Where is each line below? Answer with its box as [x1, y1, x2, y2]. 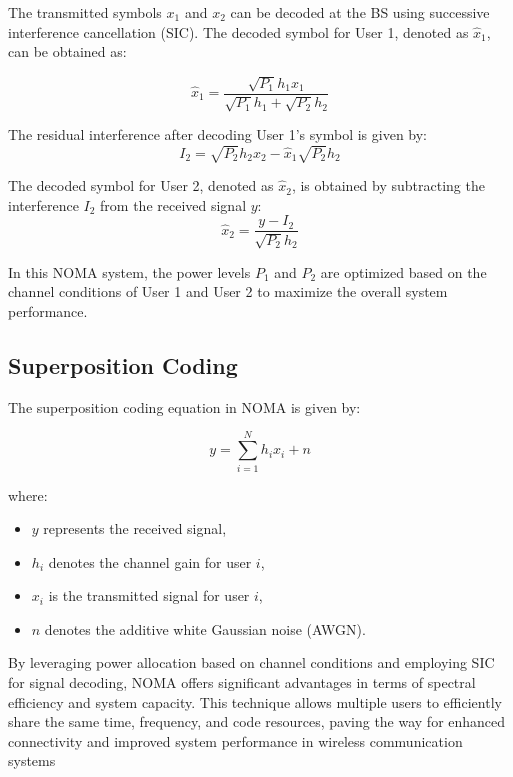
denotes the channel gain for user [48, 551, 252, 572]
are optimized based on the [320, 261, 487, 282]
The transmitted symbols [8, 2, 162, 22]
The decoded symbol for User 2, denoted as [8, 175, 274, 196]
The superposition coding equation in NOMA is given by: [8, 396, 361, 417]
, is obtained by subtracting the [291, 175, 485, 196]
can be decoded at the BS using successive [230, 2, 490, 22]
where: [8, 484, 48, 505]
